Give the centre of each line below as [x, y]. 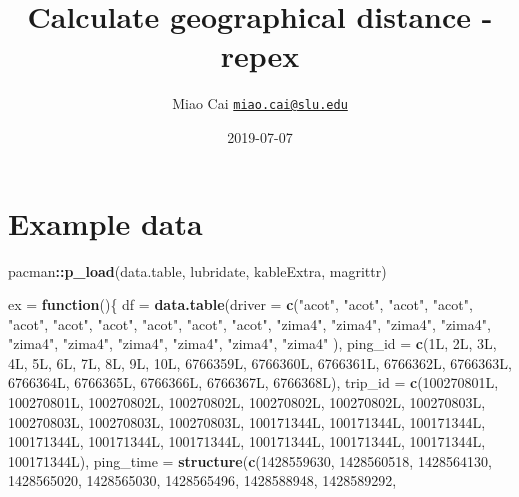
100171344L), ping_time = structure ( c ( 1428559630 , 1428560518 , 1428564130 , [250, 460]
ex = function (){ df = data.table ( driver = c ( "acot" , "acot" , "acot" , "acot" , [240, 304]
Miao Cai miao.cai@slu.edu [260, 103]
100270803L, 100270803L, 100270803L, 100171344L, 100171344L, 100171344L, [247, 421]
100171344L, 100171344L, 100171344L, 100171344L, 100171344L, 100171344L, [247, 441]
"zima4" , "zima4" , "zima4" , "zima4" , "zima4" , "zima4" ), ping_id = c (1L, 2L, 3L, [252, 343]
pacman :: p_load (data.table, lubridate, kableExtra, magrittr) [197, 270]
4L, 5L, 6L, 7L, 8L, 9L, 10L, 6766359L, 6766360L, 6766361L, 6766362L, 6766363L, [260, 362]
